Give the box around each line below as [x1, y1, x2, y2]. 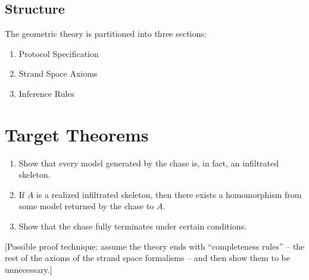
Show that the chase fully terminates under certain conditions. [18, 220, 247, 232]
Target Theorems [5, 122, 149, 146]
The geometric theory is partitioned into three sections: [5, 27, 207, 40]
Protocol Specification [18, 47, 99, 59]
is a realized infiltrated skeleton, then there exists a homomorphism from [36, 188, 302, 200]
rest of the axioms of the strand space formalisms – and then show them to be [5, 251, 290, 264]
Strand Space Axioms [18, 67, 98, 80]
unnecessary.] [5, 263, 52, 275]
